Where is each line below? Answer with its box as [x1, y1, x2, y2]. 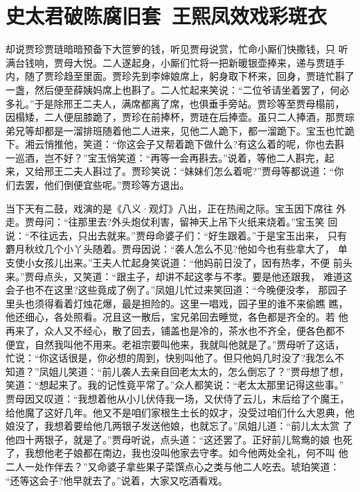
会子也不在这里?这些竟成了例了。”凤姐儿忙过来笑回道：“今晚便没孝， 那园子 [6, 282, 348, 297]
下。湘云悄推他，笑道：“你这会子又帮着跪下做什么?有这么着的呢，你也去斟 [6, 137, 345, 151]
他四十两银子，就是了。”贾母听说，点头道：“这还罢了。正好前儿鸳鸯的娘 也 [6, 432, 343, 446]
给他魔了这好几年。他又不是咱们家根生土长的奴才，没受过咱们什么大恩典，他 [6, 405, 354, 419]
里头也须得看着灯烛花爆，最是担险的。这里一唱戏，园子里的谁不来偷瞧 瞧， [6, 296, 348, 310]
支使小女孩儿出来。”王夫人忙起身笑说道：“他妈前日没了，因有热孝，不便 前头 [6, 255, 352, 270]
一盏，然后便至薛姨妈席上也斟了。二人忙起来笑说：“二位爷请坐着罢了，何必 [6, 82, 350, 96]
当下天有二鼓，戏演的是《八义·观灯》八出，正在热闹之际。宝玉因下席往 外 [6, 201, 346, 215]
